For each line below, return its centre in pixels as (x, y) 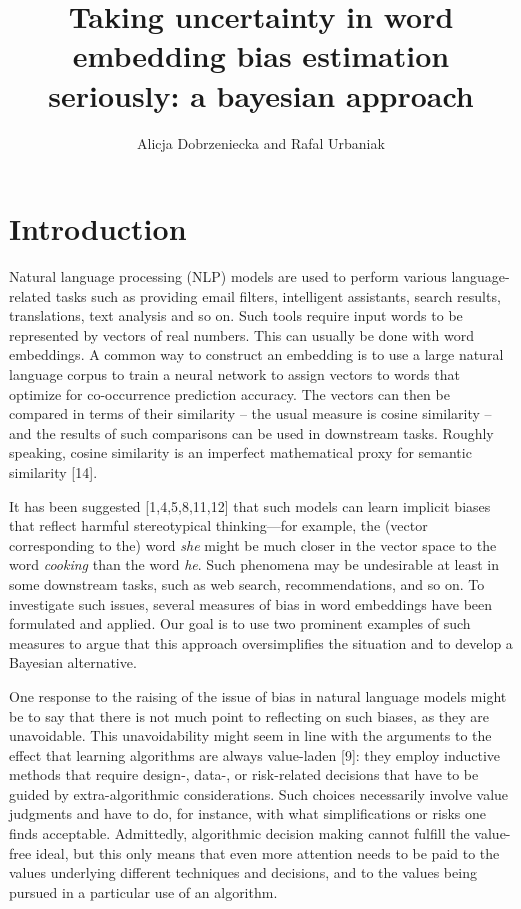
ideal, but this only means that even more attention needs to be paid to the (267, 852)
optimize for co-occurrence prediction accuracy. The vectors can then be (229, 393)
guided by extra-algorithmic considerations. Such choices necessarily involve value (259, 793)
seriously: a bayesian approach (261, 94)
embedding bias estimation (261, 55)
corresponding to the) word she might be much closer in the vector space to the (253, 544)
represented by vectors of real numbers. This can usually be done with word (241, 334)
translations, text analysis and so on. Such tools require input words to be (236, 315)
